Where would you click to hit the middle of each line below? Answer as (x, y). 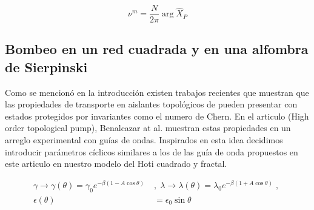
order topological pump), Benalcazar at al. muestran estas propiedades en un (148, 128)
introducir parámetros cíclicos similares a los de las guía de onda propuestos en (152, 151)
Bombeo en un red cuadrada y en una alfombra (157, 49)
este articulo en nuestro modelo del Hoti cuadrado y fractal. (116, 164)
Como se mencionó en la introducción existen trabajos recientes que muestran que (157, 92)
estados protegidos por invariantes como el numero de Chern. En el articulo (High (157, 116)
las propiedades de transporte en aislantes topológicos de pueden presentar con (151, 104)
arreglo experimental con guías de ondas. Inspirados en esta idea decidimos (144, 140)
